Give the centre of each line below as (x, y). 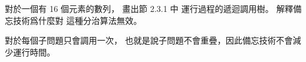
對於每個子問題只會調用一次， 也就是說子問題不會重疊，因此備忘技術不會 (149, 40)
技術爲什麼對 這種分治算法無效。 (77, 20)
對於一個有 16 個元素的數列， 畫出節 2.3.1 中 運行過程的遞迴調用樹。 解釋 (149, 8)
